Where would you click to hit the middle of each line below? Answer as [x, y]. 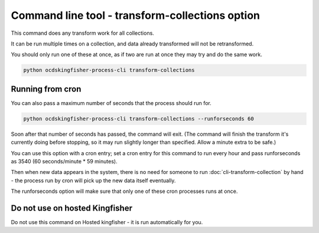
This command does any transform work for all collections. [83, 33]
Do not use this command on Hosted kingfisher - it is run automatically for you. [107, 222]
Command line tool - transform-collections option [135, 15]
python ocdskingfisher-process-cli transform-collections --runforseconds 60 [139, 119]
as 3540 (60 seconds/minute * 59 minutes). [64, 161]
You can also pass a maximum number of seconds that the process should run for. [111, 103]
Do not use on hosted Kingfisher [72, 208]
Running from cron [46, 89]
